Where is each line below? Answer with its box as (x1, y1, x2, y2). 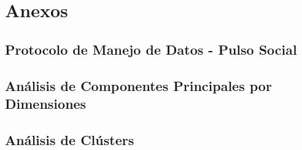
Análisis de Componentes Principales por (5, 76, 272, 95)
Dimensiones (5, 93, 87, 112)
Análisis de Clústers (5, 130, 134, 149)
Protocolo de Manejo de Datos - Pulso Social (5, 39, 297, 58)
